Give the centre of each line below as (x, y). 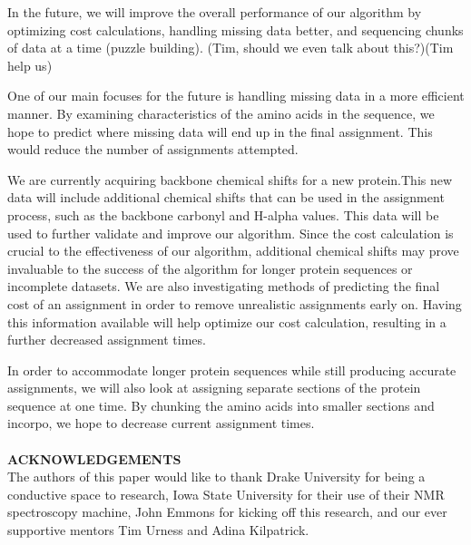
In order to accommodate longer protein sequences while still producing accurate (232, 370)
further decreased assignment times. (107, 340)
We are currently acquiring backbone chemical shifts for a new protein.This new (230, 179)
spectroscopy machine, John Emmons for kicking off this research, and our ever (227, 512)
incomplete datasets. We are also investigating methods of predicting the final (224, 286)
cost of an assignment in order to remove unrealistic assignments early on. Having (235, 303)
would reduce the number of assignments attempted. (153, 149)
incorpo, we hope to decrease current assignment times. (161, 423)
